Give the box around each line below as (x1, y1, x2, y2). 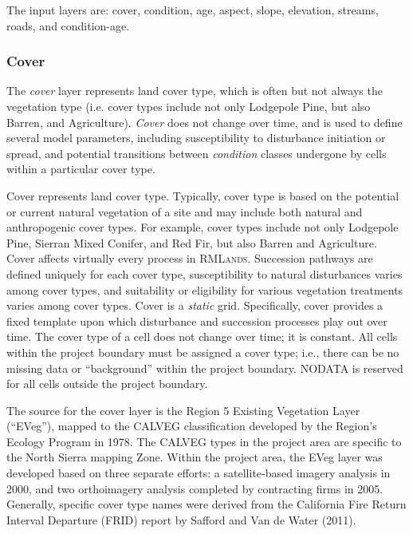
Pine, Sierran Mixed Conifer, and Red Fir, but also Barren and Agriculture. (6, 234, 377, 251)
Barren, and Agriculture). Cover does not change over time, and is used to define (6, 113, 403, 130)
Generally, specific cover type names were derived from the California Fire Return (6, 496, 407, 512)
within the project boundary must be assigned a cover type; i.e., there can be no (6, 343, 399, 360)
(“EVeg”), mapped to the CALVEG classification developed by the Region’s (6, 417, 377, 434)
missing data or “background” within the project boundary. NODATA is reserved (6, 359, 403, 376)
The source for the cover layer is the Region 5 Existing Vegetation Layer (6, 401, 360, 418)
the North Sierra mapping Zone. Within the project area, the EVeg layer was (6, 449, 383, 465)
